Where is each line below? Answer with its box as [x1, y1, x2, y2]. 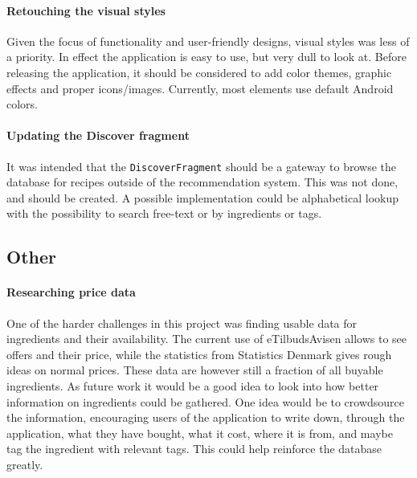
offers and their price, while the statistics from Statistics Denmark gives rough [6, 345, 392, 362]
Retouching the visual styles [6, 2, 166, 18]
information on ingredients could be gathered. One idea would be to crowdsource [6, 393, 405, 410]
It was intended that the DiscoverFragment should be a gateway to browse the [6, 157, 397, 174]
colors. [6, 96, 39, 112]
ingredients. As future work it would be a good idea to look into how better [6, 377, 379, 394]
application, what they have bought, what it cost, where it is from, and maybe [6, 424, 393, 441]
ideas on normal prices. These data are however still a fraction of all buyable [6, 362, 383, 378]
